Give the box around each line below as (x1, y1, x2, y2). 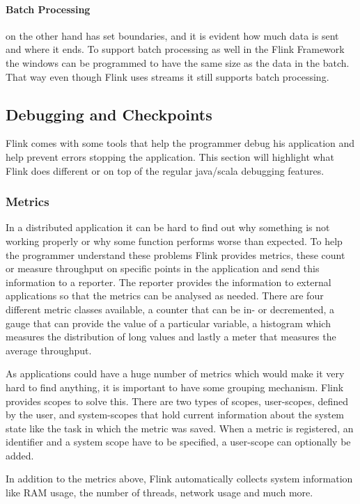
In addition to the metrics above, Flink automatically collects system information (6, 471, 353, 486)
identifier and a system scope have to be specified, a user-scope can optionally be (6, 434, 351, 449)
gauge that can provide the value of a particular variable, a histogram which (6, 315, 331, 330)
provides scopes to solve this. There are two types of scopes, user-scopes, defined (6, 393, 349, 408)
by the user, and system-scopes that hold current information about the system (6, 407, 345, 422)
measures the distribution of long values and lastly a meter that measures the (6, 329, 336, 344)
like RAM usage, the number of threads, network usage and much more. (6, 485, 313, 500)
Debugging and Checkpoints (6, 103, 212, 125)
